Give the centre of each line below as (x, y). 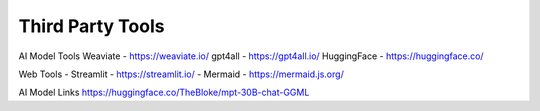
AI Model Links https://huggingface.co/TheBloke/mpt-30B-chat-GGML (164, 92)
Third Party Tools (91, 26)
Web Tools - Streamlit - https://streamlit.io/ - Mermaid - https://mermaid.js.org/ (181, 74)
